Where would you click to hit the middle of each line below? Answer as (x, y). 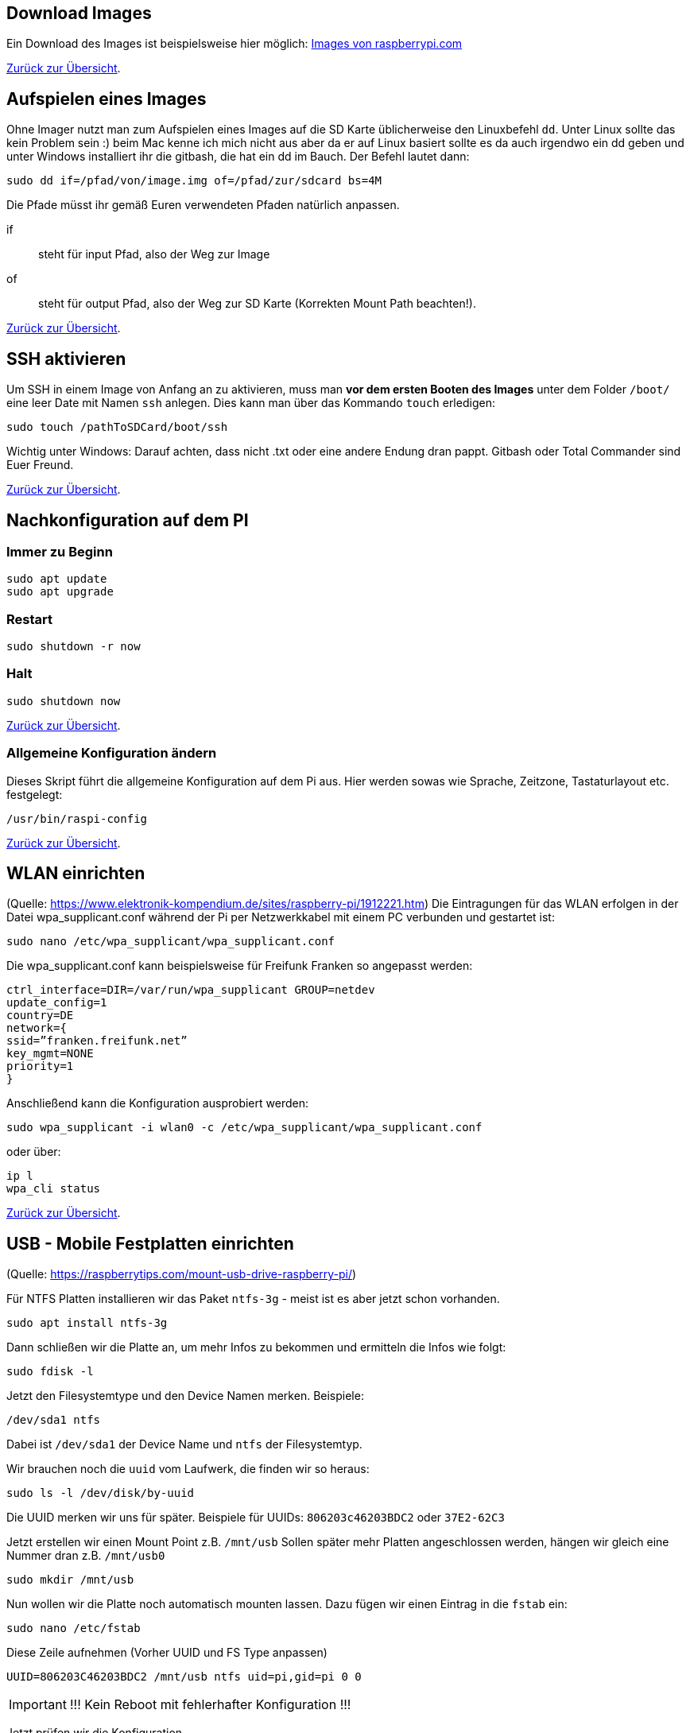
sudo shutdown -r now (74, 647)
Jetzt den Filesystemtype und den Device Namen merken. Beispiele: (185, 1396)
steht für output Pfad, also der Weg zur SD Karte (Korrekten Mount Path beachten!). (257, 304)
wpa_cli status (54, 1189)
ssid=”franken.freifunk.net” (97, 1041)
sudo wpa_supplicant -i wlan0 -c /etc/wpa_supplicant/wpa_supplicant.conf (244, 1128)
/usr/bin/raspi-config (77, 818)
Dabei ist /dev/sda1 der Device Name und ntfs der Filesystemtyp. (184, 1444)
